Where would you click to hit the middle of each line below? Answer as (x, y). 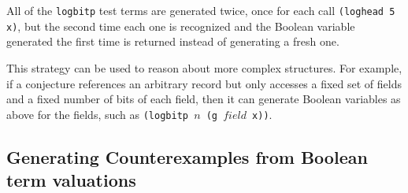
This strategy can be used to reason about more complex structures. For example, (204, 67)
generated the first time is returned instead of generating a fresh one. (173, 41)
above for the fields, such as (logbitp (97, 114)
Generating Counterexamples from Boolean (187, 156)
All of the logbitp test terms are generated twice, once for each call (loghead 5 (201, 10)
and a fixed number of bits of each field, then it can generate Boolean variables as (204, 99)
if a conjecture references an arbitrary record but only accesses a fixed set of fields (204, 83)
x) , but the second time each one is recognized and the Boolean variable (181, 26)
